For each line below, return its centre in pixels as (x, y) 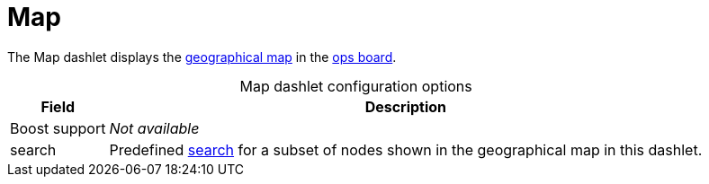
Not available (154, 128)
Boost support (58, 128)
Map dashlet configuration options (356, 86)
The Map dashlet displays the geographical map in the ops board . (202, 57)
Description (406, 106)
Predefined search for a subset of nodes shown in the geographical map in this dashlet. (406, 149)
